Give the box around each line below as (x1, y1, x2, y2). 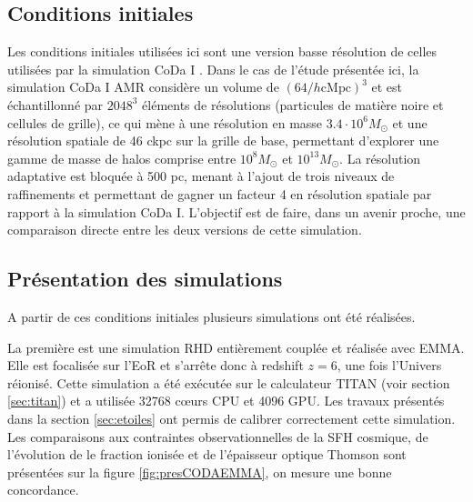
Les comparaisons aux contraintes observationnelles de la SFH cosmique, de (7, 427, 428, 446)
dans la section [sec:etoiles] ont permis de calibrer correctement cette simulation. (7, 408, 456, 427)
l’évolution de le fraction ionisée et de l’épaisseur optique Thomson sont (7, 445, 407, 464)
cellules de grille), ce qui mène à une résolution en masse (7, 113, 323, 132)
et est (371, 77, 403, 96)
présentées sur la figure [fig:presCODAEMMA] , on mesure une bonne (7, 462, 392, 481)
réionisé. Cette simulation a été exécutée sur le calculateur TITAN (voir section (7, 373, 450, 392)
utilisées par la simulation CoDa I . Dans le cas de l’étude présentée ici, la (7, 59, 419, 78)
